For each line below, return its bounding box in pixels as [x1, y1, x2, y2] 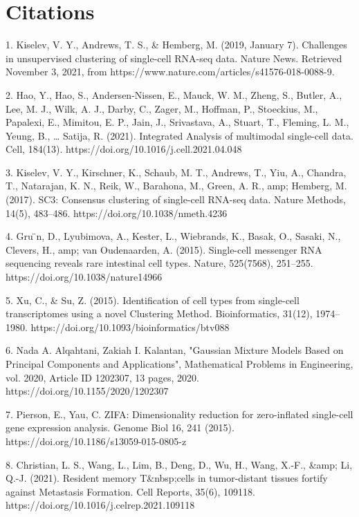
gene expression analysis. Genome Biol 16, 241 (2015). [6, 420, 234, 435]
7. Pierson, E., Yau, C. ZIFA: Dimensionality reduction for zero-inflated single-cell [6, 406, 353, 421]
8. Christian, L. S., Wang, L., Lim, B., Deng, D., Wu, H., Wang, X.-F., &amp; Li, [6, 457, 353, 471]
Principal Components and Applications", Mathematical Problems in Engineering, [6, 357, 353, 370]
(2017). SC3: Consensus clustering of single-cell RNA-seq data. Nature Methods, [6, 192, 346, 207]
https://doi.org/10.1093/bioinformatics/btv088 [30, 319, 230, 334]
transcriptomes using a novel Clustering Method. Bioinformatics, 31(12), [6, 306, 313, 321]
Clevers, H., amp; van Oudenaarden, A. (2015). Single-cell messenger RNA [6, 242, 322, 256]
